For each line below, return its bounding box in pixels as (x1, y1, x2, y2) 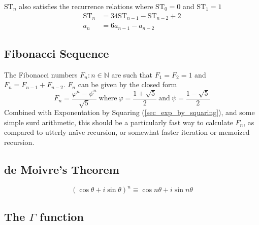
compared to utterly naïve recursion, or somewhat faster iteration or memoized (4, 127, 250, 137)
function (40, 208, 84, 224)
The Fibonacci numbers (4, 69, 78, 80)
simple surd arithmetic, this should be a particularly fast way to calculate (4, 117, 233, 127)
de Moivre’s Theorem (4, 161, 119, 177)
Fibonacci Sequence (4, 45, 109, 61)
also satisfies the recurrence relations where (19, 1, 153, 11)
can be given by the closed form (78, 79, 177, 90)
